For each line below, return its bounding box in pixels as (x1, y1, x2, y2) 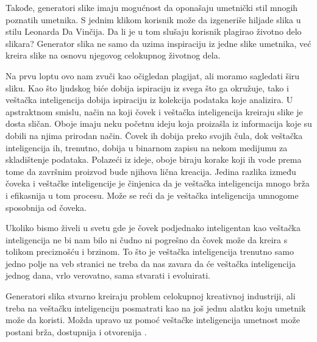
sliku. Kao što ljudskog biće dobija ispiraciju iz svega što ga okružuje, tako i (5, 81, 289, 94)
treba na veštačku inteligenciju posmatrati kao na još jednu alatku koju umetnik (5, 301, 306, 314)
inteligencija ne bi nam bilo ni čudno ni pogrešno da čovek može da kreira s (5, 233, 288, 246)
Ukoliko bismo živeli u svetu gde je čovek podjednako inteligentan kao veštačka (5, 221, 301, 234)
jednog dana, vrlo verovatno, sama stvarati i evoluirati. (5, 269, 210, 282)
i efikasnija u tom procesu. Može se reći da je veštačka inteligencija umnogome (5, 188, 299, 201)
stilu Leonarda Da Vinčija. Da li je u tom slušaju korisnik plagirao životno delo (5, 25, 302, 38)
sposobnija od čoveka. (5, 201, 87, 213)
